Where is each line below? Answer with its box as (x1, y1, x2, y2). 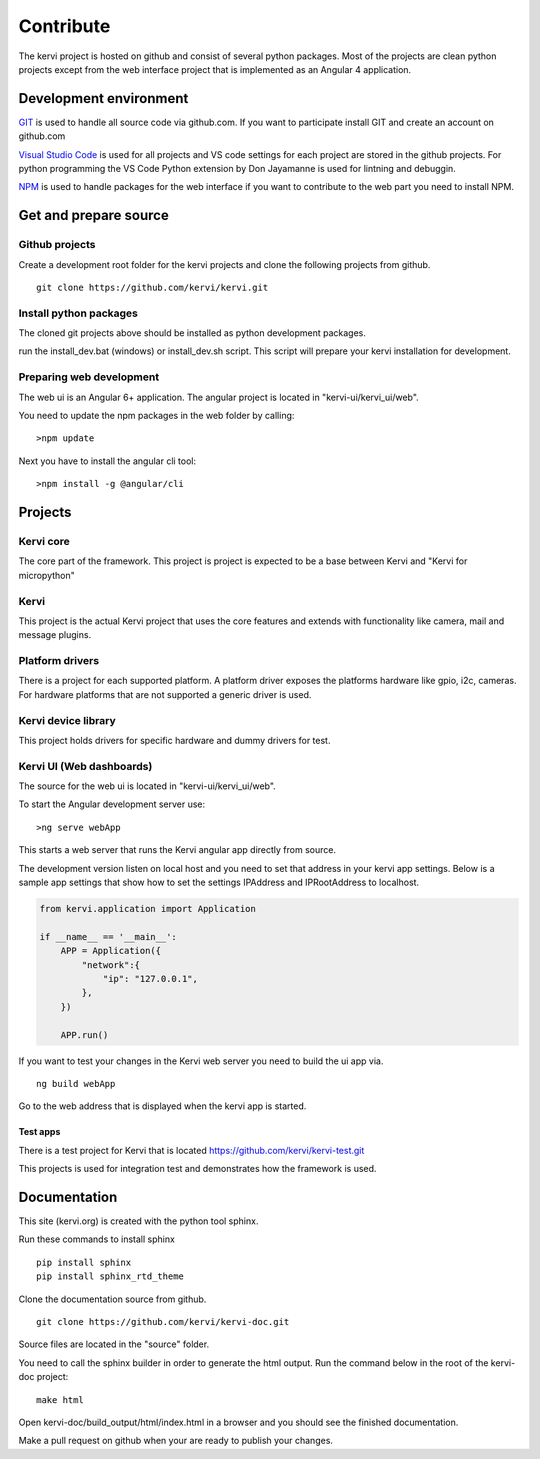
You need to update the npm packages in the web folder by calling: (18, 410, 295, 422)
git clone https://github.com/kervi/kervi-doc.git (36, 1316, 290, 1327)
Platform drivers (18, 654, 100, 668)
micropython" (18, 569, 75, 581)
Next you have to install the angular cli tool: (18, 455, 197, 467)
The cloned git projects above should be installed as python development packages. (18, 327, 367, 339)
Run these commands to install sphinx (18, 1233, 175, 1245)
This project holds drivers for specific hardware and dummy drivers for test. (18, 734, 331, 746)
